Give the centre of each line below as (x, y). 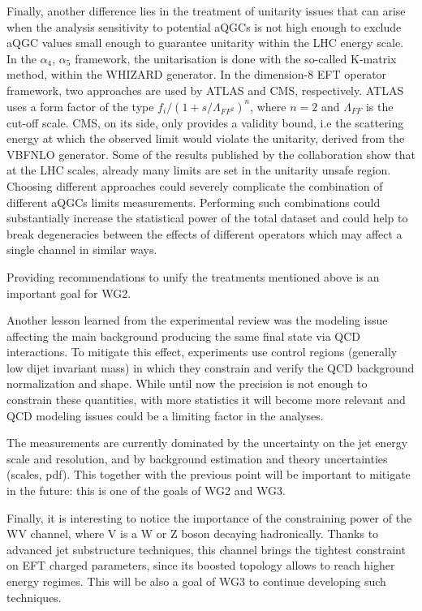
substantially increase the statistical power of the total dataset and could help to (207, 218)
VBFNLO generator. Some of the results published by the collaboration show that (211, 154)
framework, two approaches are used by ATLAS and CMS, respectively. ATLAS (205, 90)
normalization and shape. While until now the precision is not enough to (187, 383)
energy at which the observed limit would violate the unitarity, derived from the (206, 138)
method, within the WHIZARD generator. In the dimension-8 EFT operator (197, 74)
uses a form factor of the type (80, 106)
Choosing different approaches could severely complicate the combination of (195, 185)
